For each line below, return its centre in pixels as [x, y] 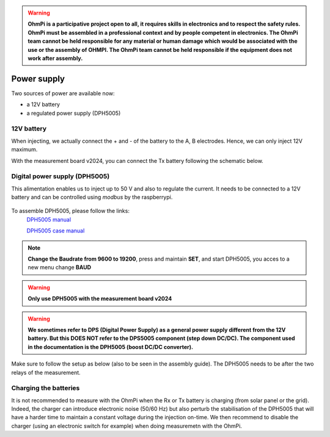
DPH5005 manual [49, 219]
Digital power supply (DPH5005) [61, 176]
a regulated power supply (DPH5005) [74, 113]
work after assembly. [55, 58]
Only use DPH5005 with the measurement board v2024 [100, 298]
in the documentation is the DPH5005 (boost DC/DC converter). [111, 347]
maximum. [24, 150]
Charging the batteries [46, 388]
